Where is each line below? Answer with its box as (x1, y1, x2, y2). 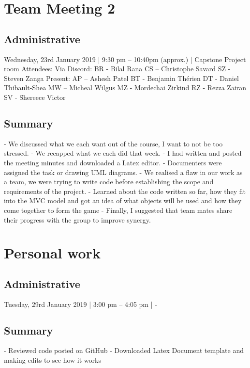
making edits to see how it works (4, 355, 101, 365)
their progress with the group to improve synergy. (4, 214, 151, 224)
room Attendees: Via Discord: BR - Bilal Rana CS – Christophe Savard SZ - (4, 64, 231, 74)
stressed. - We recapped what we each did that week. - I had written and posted (4, 148, 242, 158)
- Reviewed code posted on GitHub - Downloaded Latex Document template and (4, 345, 244, 355)
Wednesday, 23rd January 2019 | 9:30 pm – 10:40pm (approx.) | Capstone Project (4, 54, 246, 64)
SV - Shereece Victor (4, 92, 66, 102)
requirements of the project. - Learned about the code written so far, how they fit (4, 186, 246, 196)
